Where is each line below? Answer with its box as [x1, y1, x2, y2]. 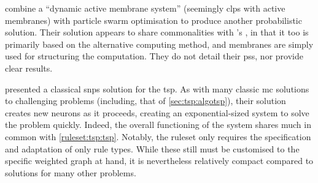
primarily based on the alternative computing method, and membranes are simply [5, 37, 314, 50]
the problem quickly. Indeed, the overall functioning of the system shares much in [5, 118, 311, 131]
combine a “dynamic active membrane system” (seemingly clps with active [5, 2, 285, 14]
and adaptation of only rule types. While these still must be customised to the [5, 142, 300, 155]
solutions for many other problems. [5, 166, 136, 179]
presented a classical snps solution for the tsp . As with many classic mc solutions [5, 82, 309, 95]
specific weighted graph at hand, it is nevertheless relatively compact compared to [5, 154, 314, 167]
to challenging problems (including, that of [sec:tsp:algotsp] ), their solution [5, 94, 286, 107]
